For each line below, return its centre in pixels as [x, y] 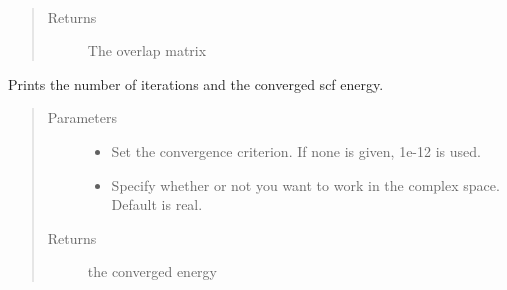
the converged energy [152, 271]
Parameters [82, 117]
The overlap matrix [147, 50]
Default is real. [157, 204]
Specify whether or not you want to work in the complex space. [305, 184]
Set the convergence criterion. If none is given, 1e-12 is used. [296, 150]
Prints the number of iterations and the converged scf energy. [196, 83]
